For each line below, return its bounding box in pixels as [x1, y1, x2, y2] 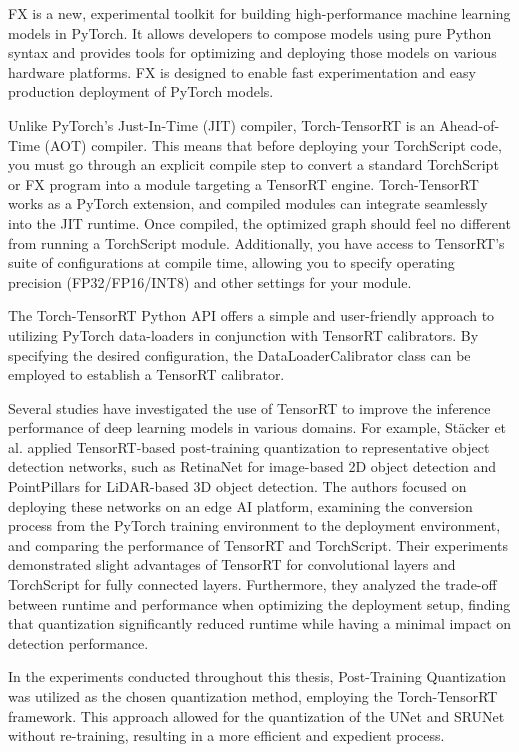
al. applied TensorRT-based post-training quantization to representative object [8, 436, 490, 457]
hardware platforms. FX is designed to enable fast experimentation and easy [8, 61, 476, 82]
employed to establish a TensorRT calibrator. [8, 364, 285, 385]
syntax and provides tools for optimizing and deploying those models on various [8, 42, 497, 63]
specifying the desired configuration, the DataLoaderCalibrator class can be [8, 344, 471, 365]
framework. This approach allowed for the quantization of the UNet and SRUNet [8, 705, 505, 726]
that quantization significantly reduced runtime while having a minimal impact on [8, 613, 512, 634]
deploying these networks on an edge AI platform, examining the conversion [8, 495, 473, 516]
